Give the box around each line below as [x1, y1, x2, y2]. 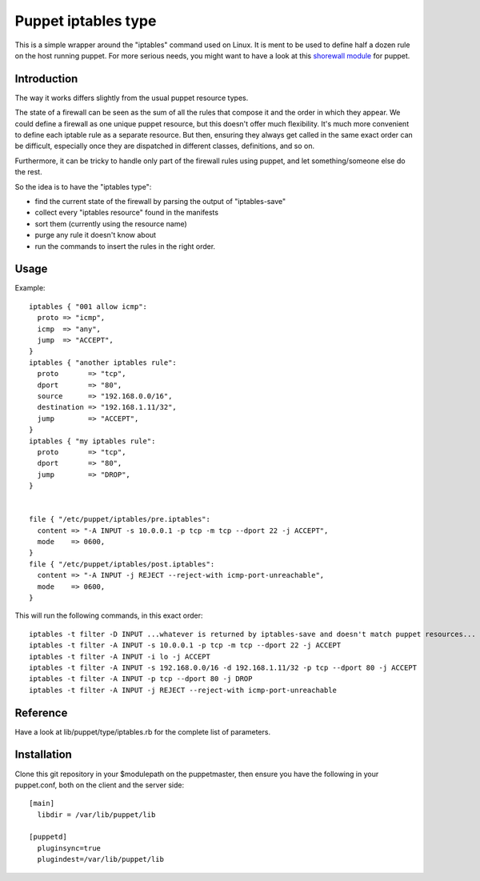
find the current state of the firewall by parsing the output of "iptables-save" [34, 196, 286, 206]
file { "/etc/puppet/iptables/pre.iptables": [29, 515, 211, 524]
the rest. [14, 167, 43, 177]
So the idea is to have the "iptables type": [14, 182, 152, 191]
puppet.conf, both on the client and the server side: [14, 780, 185, 790]
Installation [14, 748, 72, 762]
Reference [14, 706, 68, 719]
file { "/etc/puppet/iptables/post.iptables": [29, 559, 215, 568]
